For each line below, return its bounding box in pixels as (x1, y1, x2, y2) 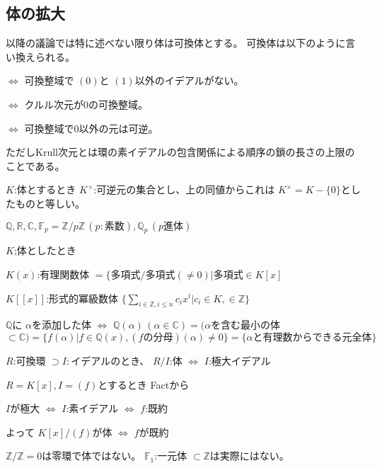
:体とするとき (13, 182, 76, 197)
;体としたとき (13, 243, 76, 258)
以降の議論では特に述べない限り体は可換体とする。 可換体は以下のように (6, 35, 346, 50)
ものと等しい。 (15, 195, 85, 210)
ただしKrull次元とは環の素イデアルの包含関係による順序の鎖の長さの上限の (6, 144, 355, 159)
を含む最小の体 (211, 317, 281, 332)
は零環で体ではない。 (42, 448, 141, 463)
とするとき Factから (98, 377, 190, 392)
